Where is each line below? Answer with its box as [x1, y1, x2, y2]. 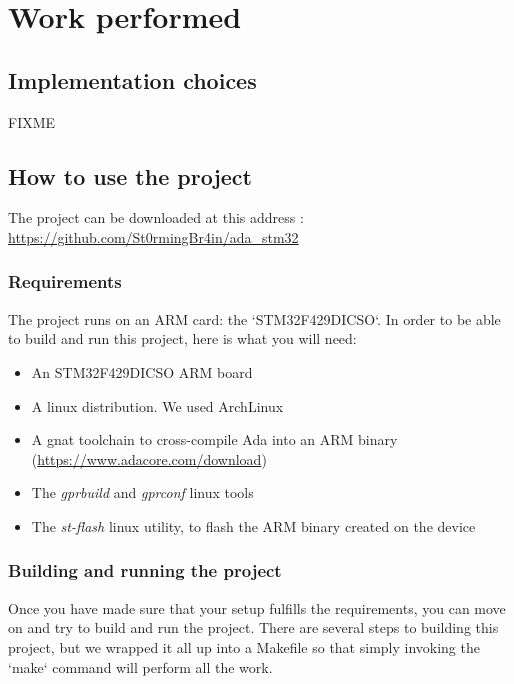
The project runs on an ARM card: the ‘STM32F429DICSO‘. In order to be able [8, 308, 501, 329]
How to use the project [8, 160, 252, 191]
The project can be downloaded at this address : [8, 207, 304, 228]
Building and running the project [8, 558, 282, 583]
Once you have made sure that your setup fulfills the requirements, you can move [8, 597, 506, 618]
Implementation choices [8, 64, 257, 95]
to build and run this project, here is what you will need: [8, 328, 357, 349]
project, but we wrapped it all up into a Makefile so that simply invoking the [8, 636, 480, 657]
